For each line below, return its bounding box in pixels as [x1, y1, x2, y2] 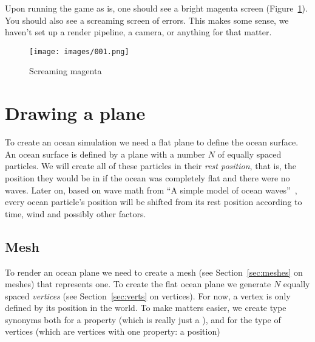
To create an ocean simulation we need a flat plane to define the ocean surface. [5, 136, 299, 148]
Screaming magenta [29, 65, 102, 77]
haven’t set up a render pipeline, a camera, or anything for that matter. [5, 26, 272, 38]
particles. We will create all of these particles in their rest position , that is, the [5, 159, 296, 172]
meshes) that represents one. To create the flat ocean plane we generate [5, 277, 271, 290]
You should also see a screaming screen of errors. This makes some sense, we [5, 13, 289, 26]
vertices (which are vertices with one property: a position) [5, 325, 220, 338]
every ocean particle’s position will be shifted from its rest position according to [5, 195, 302, 208]
